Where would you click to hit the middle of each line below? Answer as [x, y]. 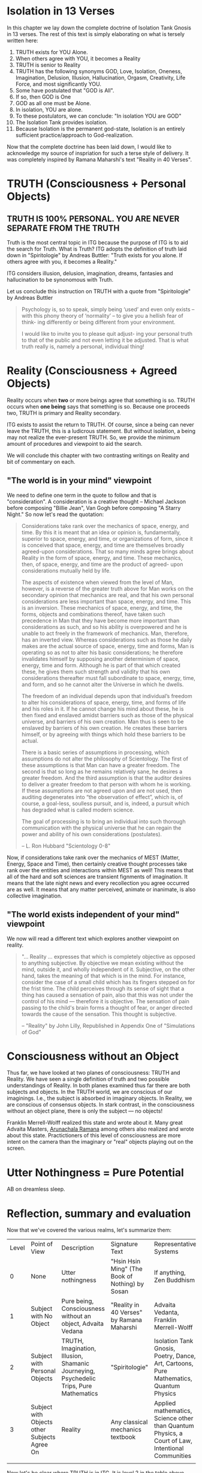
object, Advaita [83, 1324]
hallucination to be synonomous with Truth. [60, 279]
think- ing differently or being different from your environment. [98, 322]
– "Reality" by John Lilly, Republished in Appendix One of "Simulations [108, 1025]
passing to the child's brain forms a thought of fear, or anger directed [107, 1007]
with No [41, 1316]
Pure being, [78, 1301]
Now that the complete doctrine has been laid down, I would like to [89, 147]
